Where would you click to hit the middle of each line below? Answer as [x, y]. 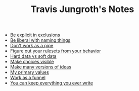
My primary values [29, 72]
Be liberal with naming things [40, 40]
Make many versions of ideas [41, 67]
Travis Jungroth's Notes [82, 9]
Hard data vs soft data [33, 56]
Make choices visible [32, 62]
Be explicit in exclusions [35, 35]
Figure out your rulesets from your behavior [55, 51]
